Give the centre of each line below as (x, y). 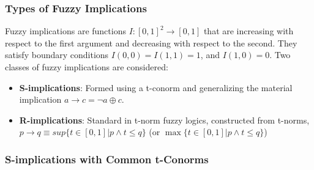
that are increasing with (249, 31)
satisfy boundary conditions (57, 55)
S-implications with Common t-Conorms (107, 159)
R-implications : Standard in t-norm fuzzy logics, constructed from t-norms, (164, 120)
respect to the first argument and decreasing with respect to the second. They (151, 42)
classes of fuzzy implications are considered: (87, 67)
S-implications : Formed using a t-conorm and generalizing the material (156, 87)
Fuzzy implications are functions (65, 31)
